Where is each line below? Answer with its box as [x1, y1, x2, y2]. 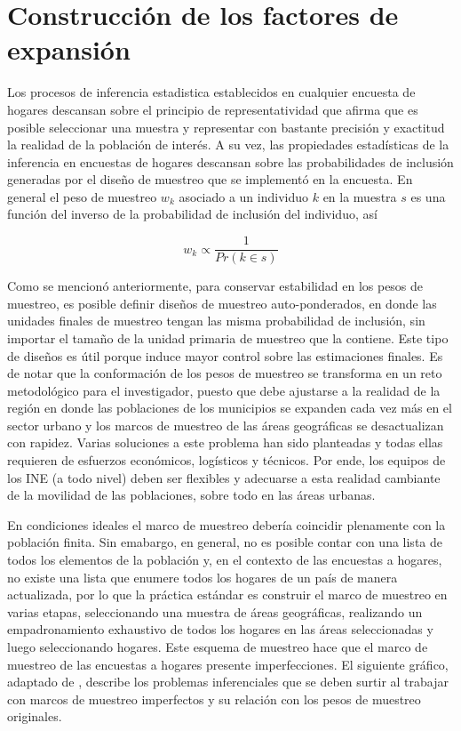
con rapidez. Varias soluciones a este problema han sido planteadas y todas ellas [7, 433, 443, 452]
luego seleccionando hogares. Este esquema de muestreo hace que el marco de [7, 638, 428, 655]
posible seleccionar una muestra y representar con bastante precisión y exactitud [7, 117, 445, 136]
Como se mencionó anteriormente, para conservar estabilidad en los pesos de [7, 277, 424, 295]
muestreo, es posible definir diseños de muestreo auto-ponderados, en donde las [7, 293, 437, 312]
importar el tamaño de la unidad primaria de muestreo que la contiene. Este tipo [7, 328, 449, 347]
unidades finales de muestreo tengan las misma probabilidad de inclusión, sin [7, 311, 425, 330]
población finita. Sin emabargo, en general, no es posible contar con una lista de [7, 533, 442, 551]
